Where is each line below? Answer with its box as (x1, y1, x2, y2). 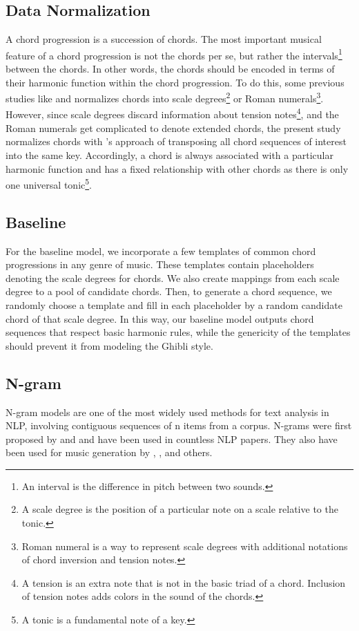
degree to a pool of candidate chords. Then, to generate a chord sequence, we (6, 284, 332, 299)
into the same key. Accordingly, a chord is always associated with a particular (6, 147, 333, 162)
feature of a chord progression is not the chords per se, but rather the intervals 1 (6, 46, 342, 62)
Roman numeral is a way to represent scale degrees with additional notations (21, 538, 348, 553)
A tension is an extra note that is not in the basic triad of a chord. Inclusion (21, 575, 346, 590)
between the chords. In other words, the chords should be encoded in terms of (6, 62, 335, 76)
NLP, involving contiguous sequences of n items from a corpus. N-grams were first (6, 418, 352, 433)
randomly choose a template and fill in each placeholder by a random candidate (6, 297, 342, 312)
